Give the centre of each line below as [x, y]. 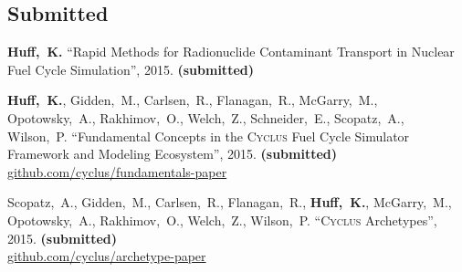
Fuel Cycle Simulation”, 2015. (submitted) [131, 69]
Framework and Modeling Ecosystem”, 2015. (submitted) [172, 154]
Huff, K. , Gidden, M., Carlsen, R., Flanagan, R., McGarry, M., [193, 100]
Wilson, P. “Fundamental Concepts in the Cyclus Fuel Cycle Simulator [209, 136]
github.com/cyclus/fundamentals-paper [117, 171]
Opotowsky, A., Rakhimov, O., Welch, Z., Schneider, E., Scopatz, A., [206, 117]
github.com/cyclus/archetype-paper [107, 256]
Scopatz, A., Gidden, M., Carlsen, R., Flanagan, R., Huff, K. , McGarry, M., [230, 202]
